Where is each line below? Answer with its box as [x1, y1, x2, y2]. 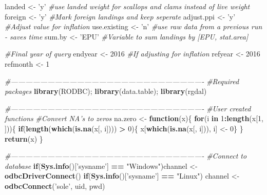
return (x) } [5, 133, 43, 144]
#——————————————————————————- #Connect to [5, 150, 247, 161]
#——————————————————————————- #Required [5, 75, 239, 86]
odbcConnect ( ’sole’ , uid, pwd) [5, 180, 105, 191]
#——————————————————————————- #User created [5, 103, 251, 113]
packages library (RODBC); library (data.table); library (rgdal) [5, 86, 207, 96]
